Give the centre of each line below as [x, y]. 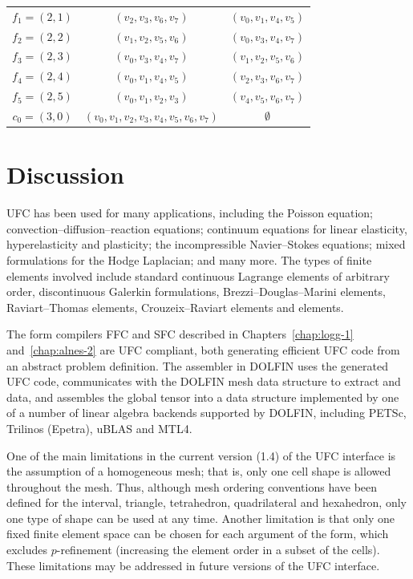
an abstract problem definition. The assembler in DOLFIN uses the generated [197, 365]
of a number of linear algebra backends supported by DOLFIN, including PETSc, [206, 413]
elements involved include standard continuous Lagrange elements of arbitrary [198, 275]
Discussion [65, 174]
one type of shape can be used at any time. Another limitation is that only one [201, 518]
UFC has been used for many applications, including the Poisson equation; [190, 213]
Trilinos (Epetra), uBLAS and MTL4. [99, 428]
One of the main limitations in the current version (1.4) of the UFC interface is [201, 455]
